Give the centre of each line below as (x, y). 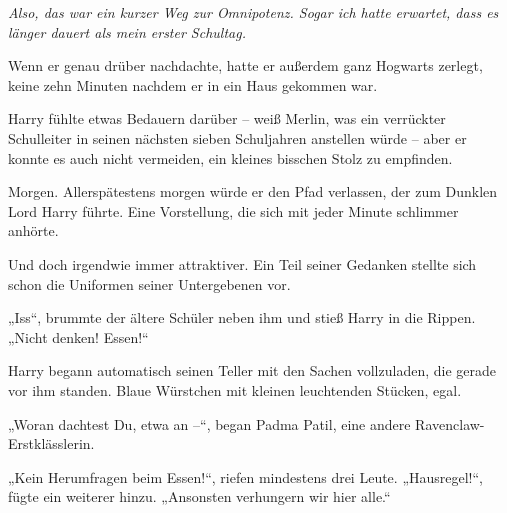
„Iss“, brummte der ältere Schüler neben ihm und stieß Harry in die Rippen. (242, 317)
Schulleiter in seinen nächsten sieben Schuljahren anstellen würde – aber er (237, 137)
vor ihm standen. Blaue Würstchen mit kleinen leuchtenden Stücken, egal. (235, 389)
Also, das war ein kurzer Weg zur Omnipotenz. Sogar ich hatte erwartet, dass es (253, 12)
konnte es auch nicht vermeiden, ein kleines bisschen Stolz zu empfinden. (230, 157)
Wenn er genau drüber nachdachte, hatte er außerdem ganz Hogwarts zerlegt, (245, 65)
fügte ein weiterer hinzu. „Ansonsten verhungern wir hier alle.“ (199, 496)
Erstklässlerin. (51, 443)
